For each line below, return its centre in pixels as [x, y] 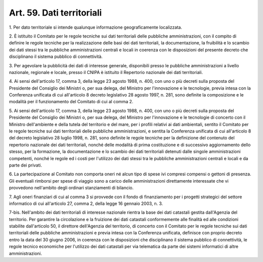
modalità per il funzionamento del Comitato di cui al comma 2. [71, 102]
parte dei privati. [26, 165]
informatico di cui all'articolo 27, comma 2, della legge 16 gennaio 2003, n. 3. [86, 203]
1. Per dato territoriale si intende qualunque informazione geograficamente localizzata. [95, 27]
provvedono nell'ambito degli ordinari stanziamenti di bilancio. [71, 188]
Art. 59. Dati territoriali [56, 13]
